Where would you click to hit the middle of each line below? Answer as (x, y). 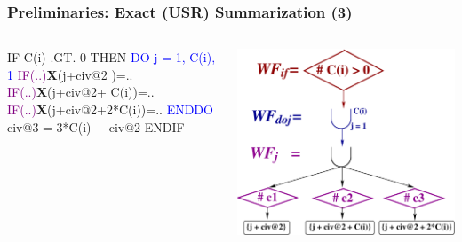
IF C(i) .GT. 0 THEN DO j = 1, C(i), (112, 57)
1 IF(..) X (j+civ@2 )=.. (70, 74)
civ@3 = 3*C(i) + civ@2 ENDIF (96, 126)
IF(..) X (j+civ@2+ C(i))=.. (81, 92)
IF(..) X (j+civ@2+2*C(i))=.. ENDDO (110, 109)
